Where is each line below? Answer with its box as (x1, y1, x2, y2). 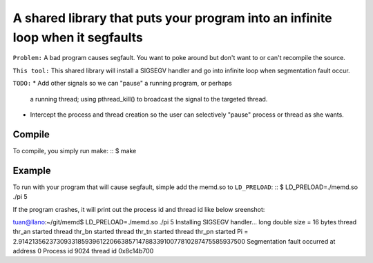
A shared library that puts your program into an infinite (12, 10, 332, 26)
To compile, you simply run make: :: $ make (12, 146, 137, 155)
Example (12, 164, 51, 176)
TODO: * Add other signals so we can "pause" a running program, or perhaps (12, 79, 232, 88)
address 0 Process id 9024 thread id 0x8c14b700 (12, 247, 154, 255)
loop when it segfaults (12, 30, 143, 45)
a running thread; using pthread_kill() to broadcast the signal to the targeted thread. (30, 95, 268, 103)
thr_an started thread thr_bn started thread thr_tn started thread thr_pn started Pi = (12, 228, 249, 236)
